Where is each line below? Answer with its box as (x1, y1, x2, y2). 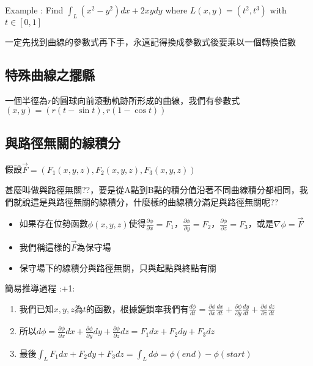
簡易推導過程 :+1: (5, 282, 75, 295)
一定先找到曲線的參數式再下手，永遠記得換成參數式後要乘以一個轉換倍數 (5, 35, 296, 48)
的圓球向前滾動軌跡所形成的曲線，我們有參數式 (51, 93, 240, 106)
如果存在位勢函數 (19, 217, 88, 230)
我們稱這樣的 (19, 241, 71, 254)
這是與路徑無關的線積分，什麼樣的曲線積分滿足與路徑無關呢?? (30, 195, 279, 208)
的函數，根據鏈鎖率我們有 (86, 302, 189, 315)
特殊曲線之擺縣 (5, 65, 95, 84)
